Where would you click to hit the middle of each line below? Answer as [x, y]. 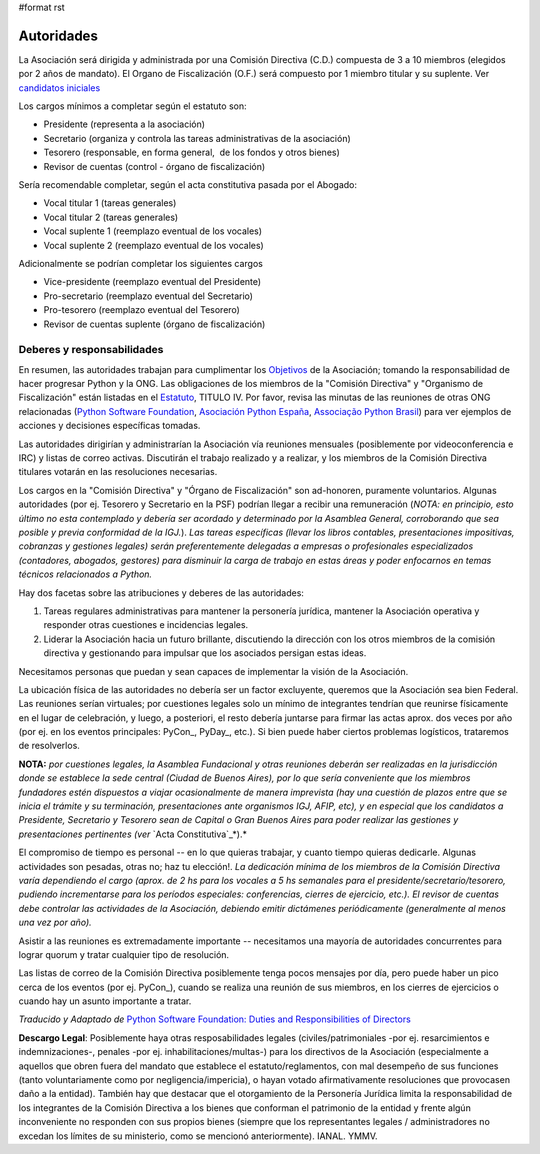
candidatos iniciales [59, 87]
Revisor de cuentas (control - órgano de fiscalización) [154, 166]
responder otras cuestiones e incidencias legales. [146, 625]
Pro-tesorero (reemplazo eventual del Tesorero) [141, 310]
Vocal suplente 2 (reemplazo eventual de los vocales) [153, 245]
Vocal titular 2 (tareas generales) [111, 217]
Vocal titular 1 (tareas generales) [110, 203]
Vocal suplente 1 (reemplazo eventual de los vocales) [153, 231]
